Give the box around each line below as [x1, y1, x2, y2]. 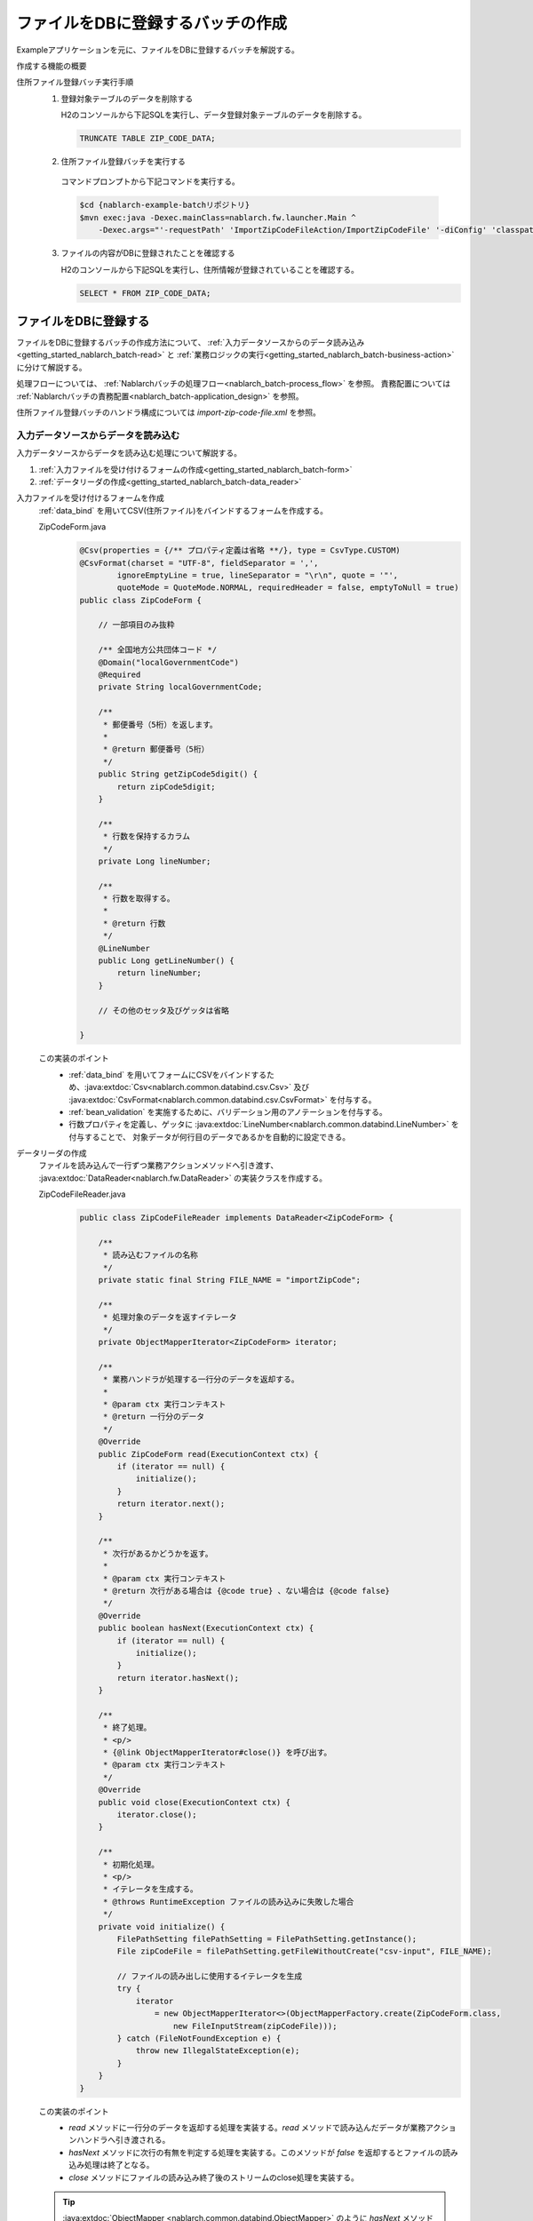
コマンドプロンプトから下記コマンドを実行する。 [60, 176, 240, 187]
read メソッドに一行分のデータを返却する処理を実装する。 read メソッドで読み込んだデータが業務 [68, 2121, 426, 2132]
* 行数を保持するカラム [102, 832, 191, 841]
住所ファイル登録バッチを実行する [60, 156, 186, 167]
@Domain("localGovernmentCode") [98, 657, 240, 667]
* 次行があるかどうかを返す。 [102, 1548, 213, 1558]
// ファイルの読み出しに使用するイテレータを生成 [116, 1971, 303, 1981]
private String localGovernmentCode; [98, 682, 263, 692]
